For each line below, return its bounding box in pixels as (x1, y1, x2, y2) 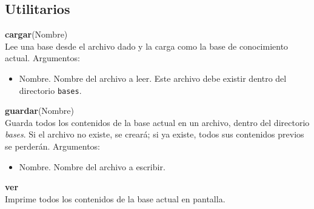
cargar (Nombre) (5, 28, 68, 41)
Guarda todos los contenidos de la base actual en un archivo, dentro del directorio (5, 116, 310, 128)
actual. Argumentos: (5, 51, 80, 64)
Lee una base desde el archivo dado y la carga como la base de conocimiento (5, 39, 289, 52)
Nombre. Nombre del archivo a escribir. (19, 160, 165, 173)
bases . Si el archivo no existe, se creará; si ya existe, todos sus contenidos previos (5, 128, 304, 141)
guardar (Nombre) (5, 104, 75, 117)
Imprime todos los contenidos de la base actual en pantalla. (5, 192, 225, 205)
